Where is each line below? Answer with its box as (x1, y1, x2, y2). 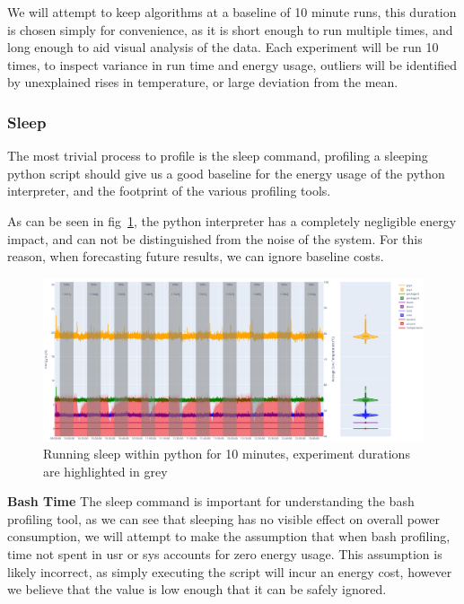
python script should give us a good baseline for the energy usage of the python (7, 163, 445, 182)
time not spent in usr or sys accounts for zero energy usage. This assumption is (7, 545, 442, 564)
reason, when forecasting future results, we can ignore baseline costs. (7, 247, 384, 266)
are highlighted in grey (43, 461, 168, 480)
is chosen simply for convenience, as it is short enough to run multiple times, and (7, 20, 453, 39)
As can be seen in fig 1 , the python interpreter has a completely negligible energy (7, 211, 457, 230)
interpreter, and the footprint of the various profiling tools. (7, 181, 331, 200)
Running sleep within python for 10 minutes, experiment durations (43, 444, 410, 463)
